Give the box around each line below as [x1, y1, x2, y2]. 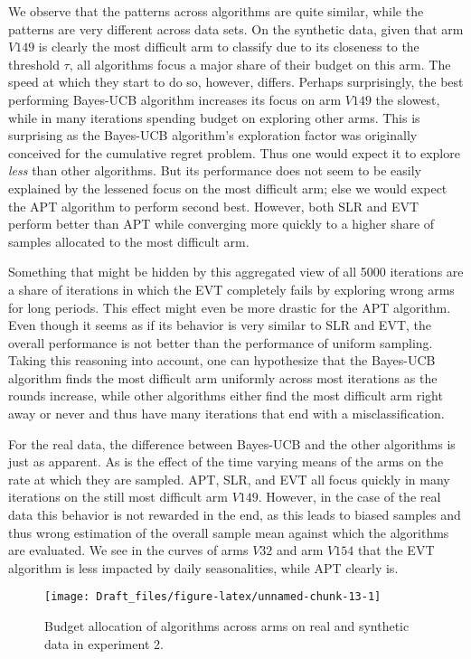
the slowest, [375, 89, 440, 108]
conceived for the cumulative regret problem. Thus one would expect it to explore [8, 143, 460, 162]
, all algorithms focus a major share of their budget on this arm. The [69, 54, 451, 73]
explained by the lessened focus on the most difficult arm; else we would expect [8, 178, 447, 197]
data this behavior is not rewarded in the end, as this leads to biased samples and [8, 505, 461, 524]
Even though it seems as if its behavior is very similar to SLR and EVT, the [8, 315, 432, 334]
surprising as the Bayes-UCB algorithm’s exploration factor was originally [8, 126, 418, 145]
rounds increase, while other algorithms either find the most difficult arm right [8, 386, 443, 405]
